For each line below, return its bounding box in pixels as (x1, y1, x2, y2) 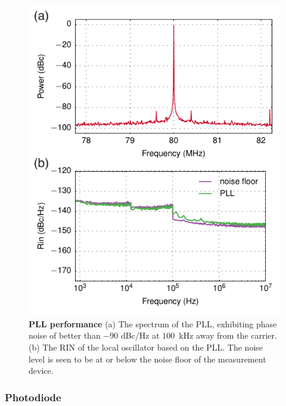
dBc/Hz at (120, 329, 160, 342)
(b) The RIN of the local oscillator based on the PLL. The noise (29, 340, 263, 353)
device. (29, 364, 54, 377)
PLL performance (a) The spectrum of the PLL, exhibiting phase (29, 317, 277, 330)
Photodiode (5, 389, 61, 404)
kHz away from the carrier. (179, 329, 277, 342)
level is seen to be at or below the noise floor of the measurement (29, 352, 266, 365)
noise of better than (29, 329, 101, 342)
